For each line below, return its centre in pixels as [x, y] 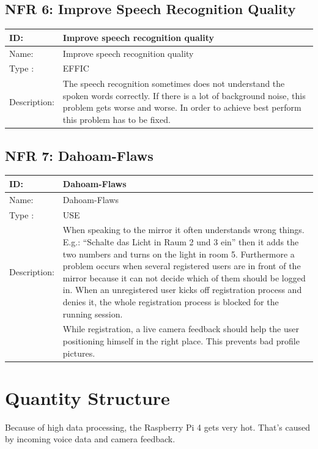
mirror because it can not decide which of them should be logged [184, 277]
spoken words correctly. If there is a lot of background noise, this [184, 95]
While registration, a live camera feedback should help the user [181, 329]
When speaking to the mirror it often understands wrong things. [183, 230]
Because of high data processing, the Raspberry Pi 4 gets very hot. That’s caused [158, 427]
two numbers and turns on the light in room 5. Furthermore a [179, 254]
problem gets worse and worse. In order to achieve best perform [182, 107]
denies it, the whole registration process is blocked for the [171, 301]
